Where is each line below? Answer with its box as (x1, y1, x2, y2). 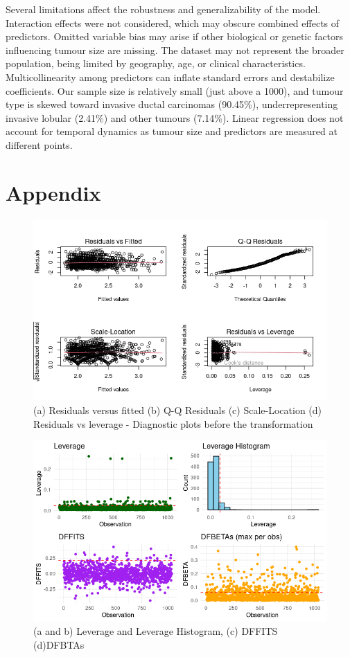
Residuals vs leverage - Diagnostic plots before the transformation (33, 416, 313, 431)
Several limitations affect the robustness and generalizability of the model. (6, 2, 321, 16)
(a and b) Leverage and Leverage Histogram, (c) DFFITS (33, 624, 278, 638)
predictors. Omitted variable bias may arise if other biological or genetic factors (6, 29, 344, 44)
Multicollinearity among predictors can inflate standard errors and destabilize (6, 69, 335, 84)
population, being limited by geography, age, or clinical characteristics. (6, 56, 306, 71)
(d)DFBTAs (33, 637, 85, 651)
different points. (6, 137, 73, 152)
